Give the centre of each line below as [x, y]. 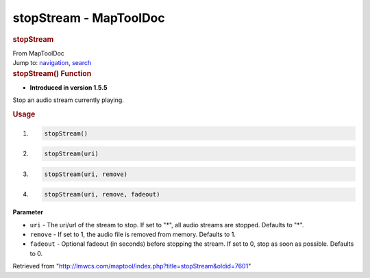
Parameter [28, 212]
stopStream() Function [52, 73]
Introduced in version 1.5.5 [69, 87]
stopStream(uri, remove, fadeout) [102, 194]
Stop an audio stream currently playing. [69, 100]
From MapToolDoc [39, 53]
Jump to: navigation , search [52, 63]
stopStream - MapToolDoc [89, 18]
